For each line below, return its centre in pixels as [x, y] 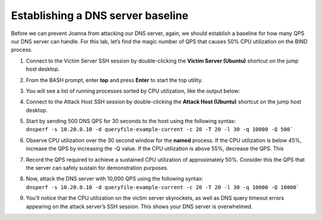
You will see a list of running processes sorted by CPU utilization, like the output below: [133, 91]
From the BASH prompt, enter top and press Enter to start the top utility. [114, 80]
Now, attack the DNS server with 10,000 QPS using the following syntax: [114, 179]
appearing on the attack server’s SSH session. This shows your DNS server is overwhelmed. [139, 206]
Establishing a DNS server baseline [100, 15]
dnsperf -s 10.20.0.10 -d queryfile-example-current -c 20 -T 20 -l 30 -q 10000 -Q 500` [160, 130]
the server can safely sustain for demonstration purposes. [97, 168]
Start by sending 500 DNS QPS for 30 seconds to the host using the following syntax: [131, 121]
